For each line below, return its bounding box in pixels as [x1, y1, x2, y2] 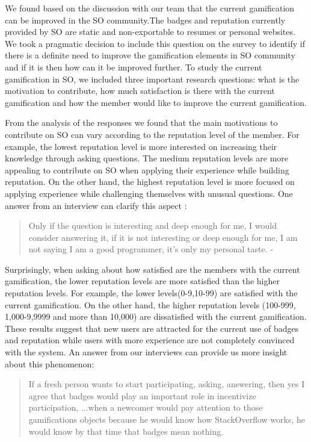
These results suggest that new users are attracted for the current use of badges [5, 322, 299, 334]
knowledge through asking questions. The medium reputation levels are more [5, 152, 289, 164]
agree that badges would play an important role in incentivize [28, 389, 256, 402]
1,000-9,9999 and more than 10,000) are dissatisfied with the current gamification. [5, 310, 307, 323]
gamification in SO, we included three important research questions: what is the [5, 72, 300, 85]
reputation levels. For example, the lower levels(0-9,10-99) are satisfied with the [5, 287, 298, 299]
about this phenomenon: [5, 357, 94, 370]
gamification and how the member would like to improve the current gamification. [5, 96, 307, 108]
